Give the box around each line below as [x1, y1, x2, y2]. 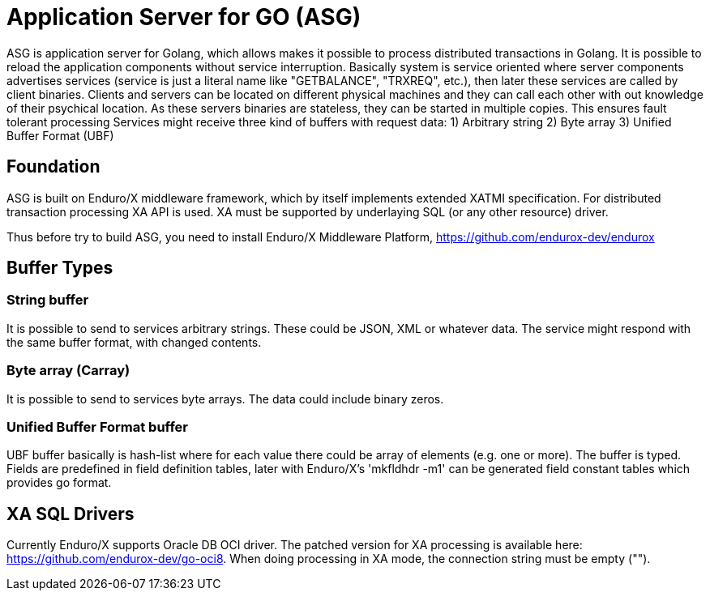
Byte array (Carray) [6, 362, 130, 379]
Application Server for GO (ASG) [6, 3, 361, 31]
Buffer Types [6, 258, 113, 279]
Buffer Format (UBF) [6, 128, 114, 143]
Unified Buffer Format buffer [6, 418, 189, 435]
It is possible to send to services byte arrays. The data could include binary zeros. [6, 391, 444, 406]
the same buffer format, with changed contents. [6, 335, 262, 349]
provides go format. [6, 475, 112, 490]
